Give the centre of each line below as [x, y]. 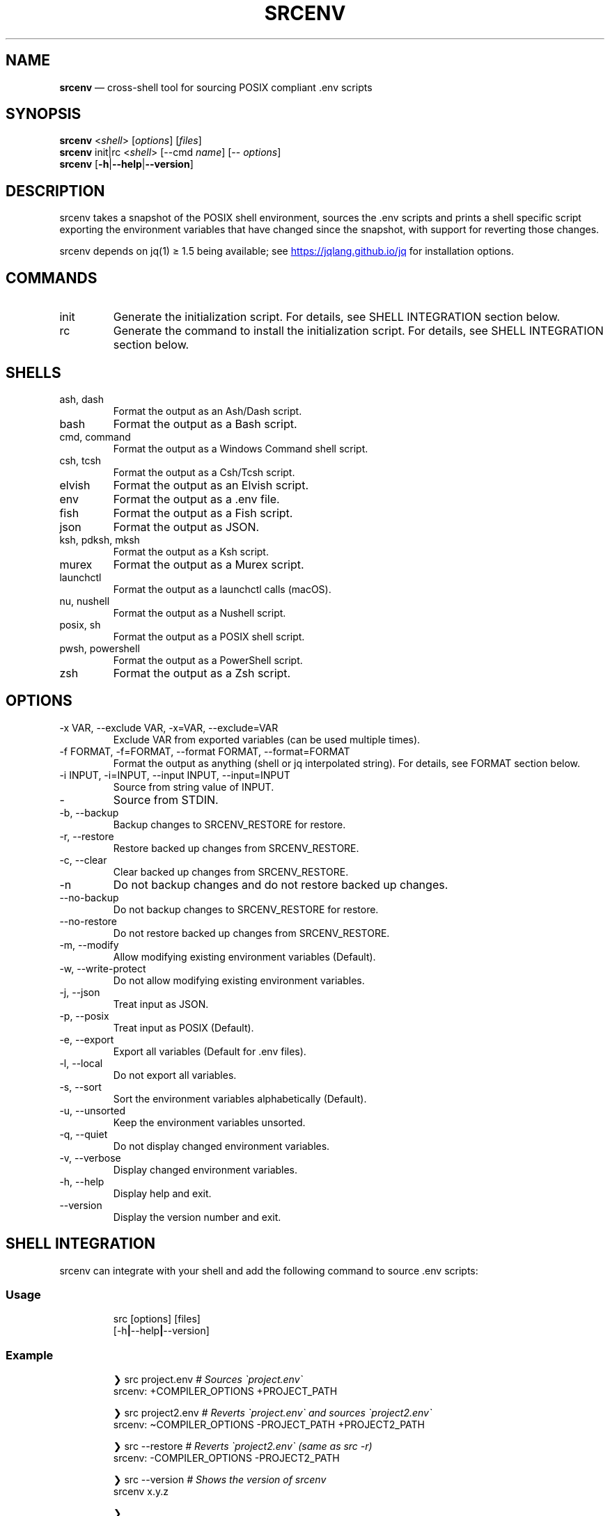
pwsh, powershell [100, 648]
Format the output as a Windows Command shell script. [241, 448]
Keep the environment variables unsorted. [209, 1122]
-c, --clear [83, 860]
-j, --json [80, 992]
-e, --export [87, 1039]
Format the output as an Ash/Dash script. [208, 411]
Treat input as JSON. [161, 1004]
